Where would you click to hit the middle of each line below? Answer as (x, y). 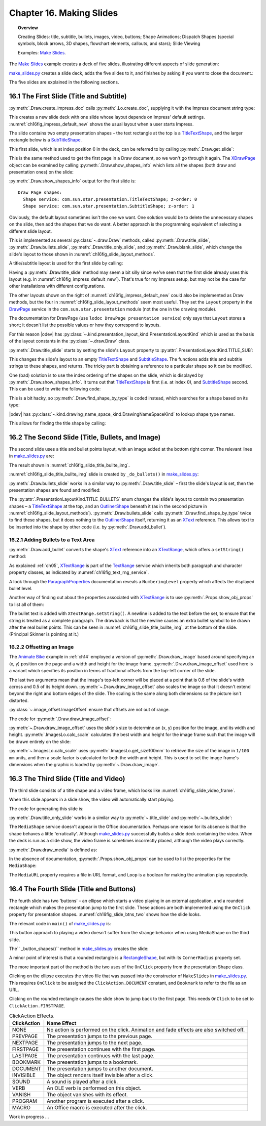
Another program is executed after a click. (96, 1101)
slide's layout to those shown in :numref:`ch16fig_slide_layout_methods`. (82, 254)
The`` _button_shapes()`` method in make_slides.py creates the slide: (79, 949)
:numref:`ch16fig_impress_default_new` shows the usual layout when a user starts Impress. (101, 124)
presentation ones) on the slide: (41, 172)
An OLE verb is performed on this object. (94, 1088)
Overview (28, 28)
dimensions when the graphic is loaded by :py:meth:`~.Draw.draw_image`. (84, 764)
